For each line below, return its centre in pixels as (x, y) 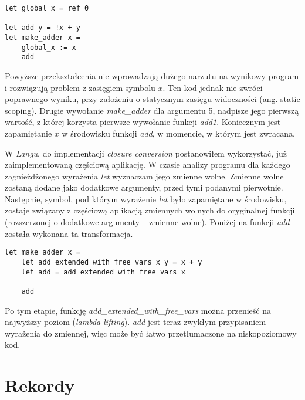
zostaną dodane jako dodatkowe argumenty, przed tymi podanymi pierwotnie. (144, 187)
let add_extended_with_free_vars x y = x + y (112, 262)
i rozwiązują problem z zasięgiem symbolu (80, 87)
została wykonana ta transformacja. (69, 233)
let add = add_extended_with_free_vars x (103, 272)
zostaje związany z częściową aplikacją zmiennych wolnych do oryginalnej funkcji (150, 210)
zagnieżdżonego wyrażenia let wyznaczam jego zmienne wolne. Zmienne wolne (144, 176)
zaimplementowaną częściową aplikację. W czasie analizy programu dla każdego (148, 165)
